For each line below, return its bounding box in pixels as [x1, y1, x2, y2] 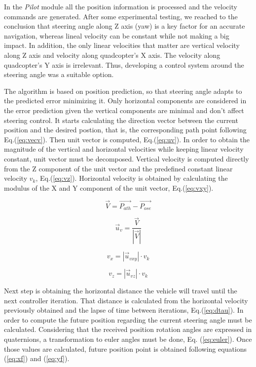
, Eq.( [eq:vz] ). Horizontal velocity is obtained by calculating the [36, 173, 228, 183]
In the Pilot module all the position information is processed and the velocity [4, 1, 237, 11]
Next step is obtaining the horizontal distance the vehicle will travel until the [4, 285, 237, 296]
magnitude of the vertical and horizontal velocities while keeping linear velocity [4, 144, 244, 154]
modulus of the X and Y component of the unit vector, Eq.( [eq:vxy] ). [4, 182, 214, 193]
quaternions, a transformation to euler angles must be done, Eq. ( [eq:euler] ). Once [4, 334, 252, 344]
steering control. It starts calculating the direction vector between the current [4, 115, 238, 125]
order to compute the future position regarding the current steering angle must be [4, 314, 252, 325]
